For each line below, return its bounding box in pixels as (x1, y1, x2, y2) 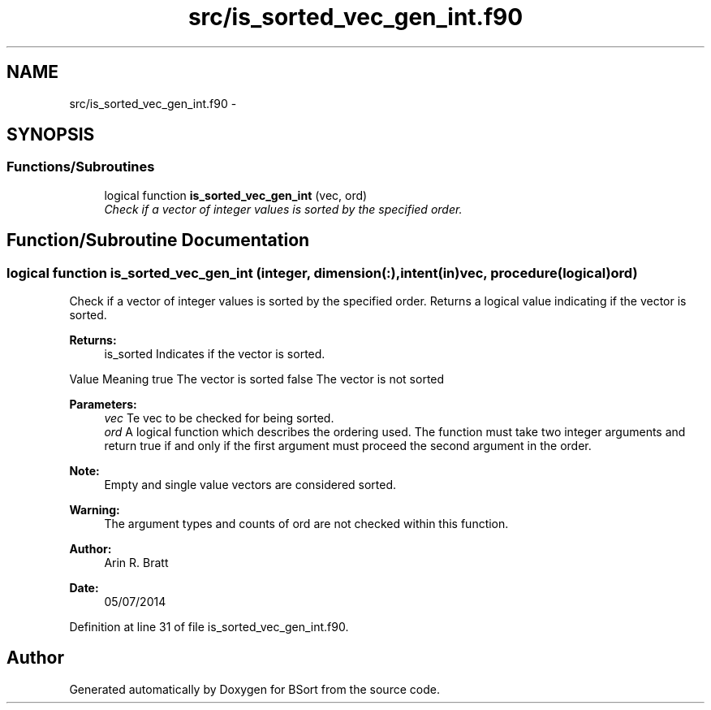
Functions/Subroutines (6, 158, 155, 175)
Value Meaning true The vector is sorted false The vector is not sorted (69, 372, 445, 387)
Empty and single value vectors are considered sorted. (104, 478, 397, 492)
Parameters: (69, 397, 137, 412)
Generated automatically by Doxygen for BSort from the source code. (69, 682, 440, 696)
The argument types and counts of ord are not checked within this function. (104, 517, 509, 531)
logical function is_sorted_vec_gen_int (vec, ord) (104, 188, 368, 202)
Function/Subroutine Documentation (6, 230, 310, 251)
